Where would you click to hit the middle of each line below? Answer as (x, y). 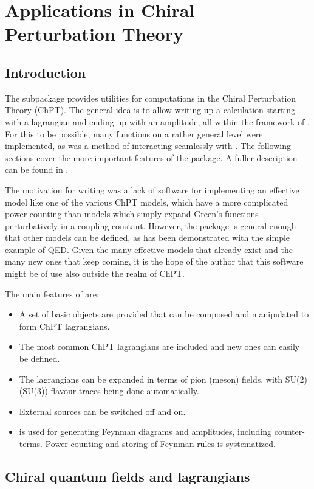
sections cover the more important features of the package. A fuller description (151, 157)
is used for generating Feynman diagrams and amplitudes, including (145, 432)
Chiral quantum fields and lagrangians (128, 476)
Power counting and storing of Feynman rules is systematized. (160, 444)
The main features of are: (52, 293)
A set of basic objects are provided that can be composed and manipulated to (164, 314)
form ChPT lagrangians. (64, 326)
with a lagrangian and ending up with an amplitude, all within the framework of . (157, 121)
